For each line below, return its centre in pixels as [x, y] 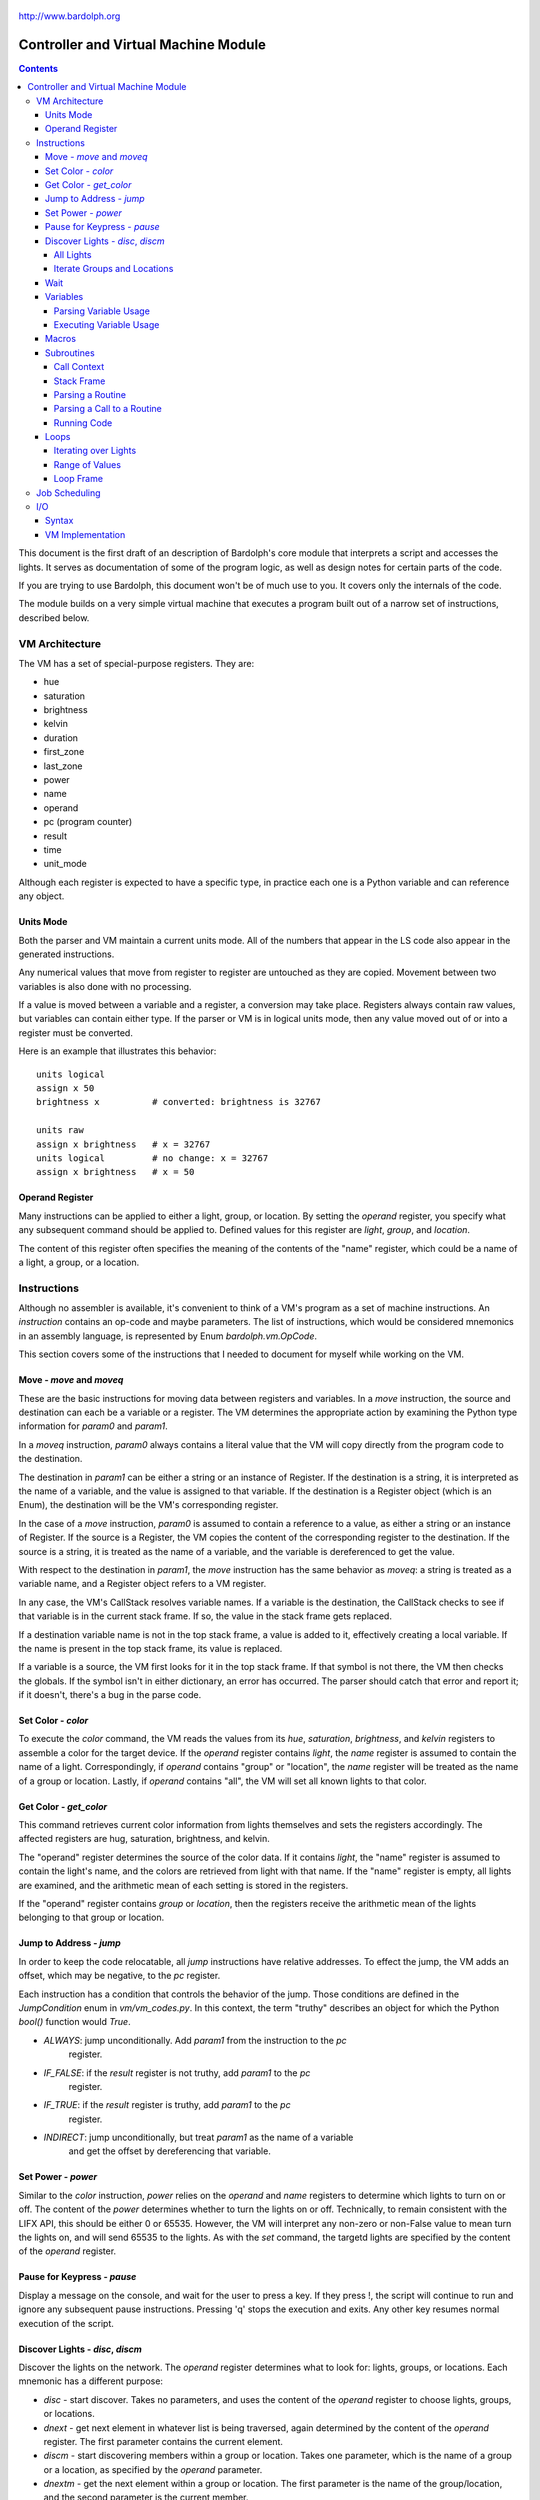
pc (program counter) [88, 822]
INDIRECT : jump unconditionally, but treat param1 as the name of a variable [198, 2137]
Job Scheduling [68, 492]
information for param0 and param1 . [93, 1426]
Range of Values [87, 464]
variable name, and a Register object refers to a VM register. [142, 1584]
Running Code [83, 422]
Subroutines [70, 352]
